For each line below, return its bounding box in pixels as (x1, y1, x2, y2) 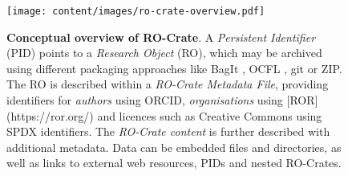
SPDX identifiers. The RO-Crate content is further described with (6, 123, 330, 140)
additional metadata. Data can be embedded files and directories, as (6, 138, 342, 155)
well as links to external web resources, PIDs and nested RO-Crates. (6, 154, 342, 171)
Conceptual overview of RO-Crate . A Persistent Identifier (6, 28, 316, 45)
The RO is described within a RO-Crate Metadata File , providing (6, 76, 329, 92)
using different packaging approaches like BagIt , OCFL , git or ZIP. (6, 59, 342, 76)
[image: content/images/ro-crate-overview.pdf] (6, 6, 265, 17)
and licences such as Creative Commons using (97, 107, 322, 124)
